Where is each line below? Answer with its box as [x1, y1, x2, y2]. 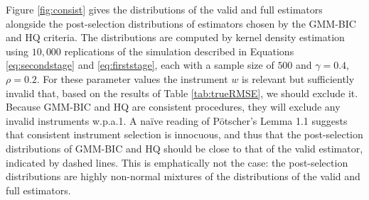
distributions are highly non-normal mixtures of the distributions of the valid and [6, 169, 360, 184]
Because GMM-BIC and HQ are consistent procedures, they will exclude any [6, 99, 341, 114]
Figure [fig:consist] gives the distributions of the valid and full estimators [6, 2, 323, 16]
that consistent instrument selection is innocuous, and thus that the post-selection [6, 127, 363, 142]
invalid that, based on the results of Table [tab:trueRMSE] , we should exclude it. [6, 85, 358, 100]
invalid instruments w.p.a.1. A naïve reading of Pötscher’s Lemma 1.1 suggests [6, 113, 348, 128]
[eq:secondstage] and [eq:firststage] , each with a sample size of [6, 57, 274, 72]
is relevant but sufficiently [242, 71, 355, 86]
